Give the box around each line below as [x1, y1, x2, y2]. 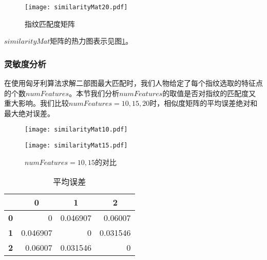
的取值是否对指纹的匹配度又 [162, 87, 256, 98]
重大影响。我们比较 [4, 98, 69, 108]
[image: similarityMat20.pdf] [25, 4, 128, 11]
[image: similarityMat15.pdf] [25, 142, 128, 150]
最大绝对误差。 [4, 107, 54, 118]
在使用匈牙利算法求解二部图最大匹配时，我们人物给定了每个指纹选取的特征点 [4, 78, 263, 88]
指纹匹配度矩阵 [25, 18, 75, 29]
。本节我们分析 [69, 87, 120, 98]
